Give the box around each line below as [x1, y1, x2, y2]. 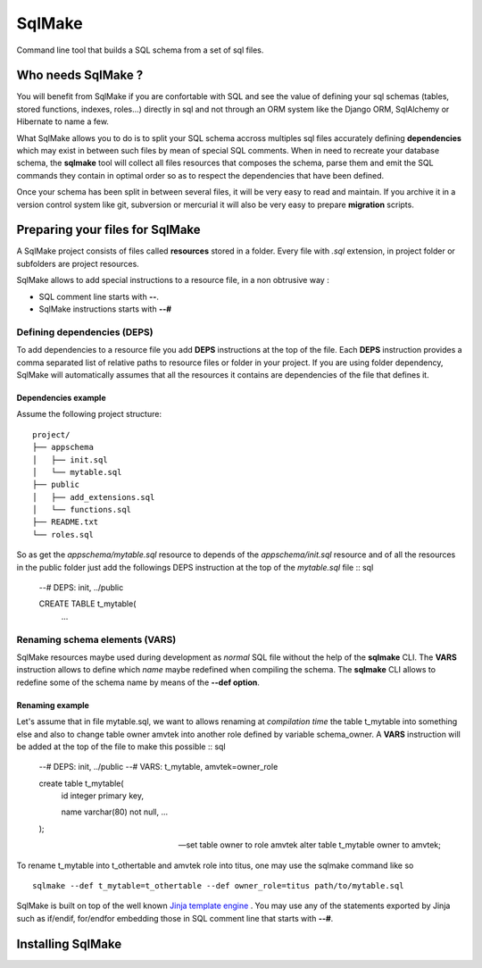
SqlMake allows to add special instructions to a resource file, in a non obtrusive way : [16, 275, 329, 286]
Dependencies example [16, 392, 106, 403]
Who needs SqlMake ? [16, 68, 144, 83]
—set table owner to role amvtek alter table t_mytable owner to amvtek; [178, 839, 441, 850]
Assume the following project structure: [16, 409, 162, 420]
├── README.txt [32, 517, 99, 527]
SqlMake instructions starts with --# [38, 304, 172, 314]
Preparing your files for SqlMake [16, 222, 201, 238]
